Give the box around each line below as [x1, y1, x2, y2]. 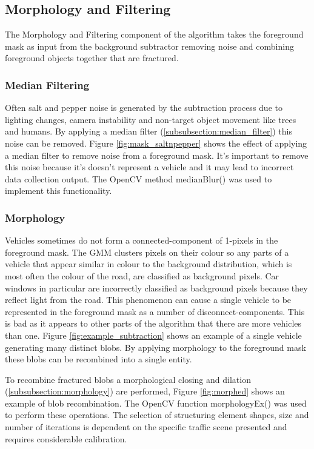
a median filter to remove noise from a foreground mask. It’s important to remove [5, 148, 309, 161]
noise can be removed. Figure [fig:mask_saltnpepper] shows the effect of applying [5, 136, 307, 149]
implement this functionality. [5, 184, 112, 197]
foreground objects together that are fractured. [5, 52, 179, 64]
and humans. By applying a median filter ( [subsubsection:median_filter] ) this [5, 125, 293, 138]
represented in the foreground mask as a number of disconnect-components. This [5, 305, 305, 318]
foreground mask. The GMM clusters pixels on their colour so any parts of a [5, 245, 289, 258]
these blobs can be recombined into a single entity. [5, 353, 192, 365]
